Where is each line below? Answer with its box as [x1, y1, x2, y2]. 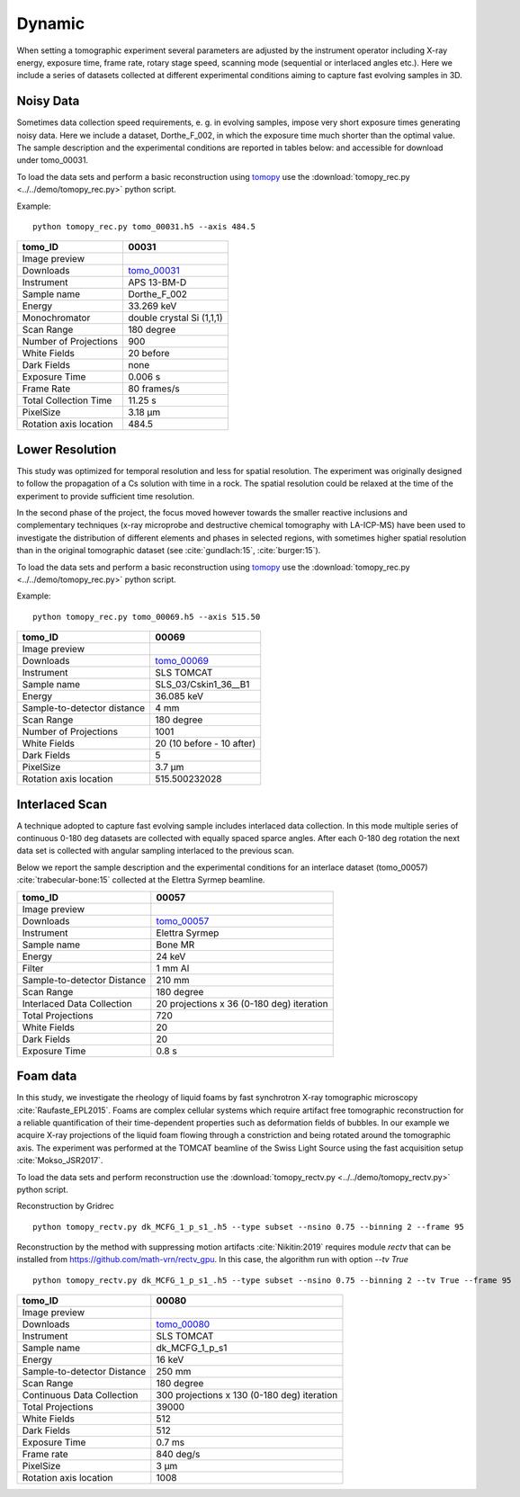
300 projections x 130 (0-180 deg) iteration [156, 1389, 338, 1402]
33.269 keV [127, 300, 177, 312]
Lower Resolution [16, 442, 117, 457]
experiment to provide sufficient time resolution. [16, 490, 195, 501]
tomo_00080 [156, 1318, 211, 1331]
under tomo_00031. [16, 155, 89, 166]
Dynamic [16, 13, 85, 33]
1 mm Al [156, 962, 190, 974]
